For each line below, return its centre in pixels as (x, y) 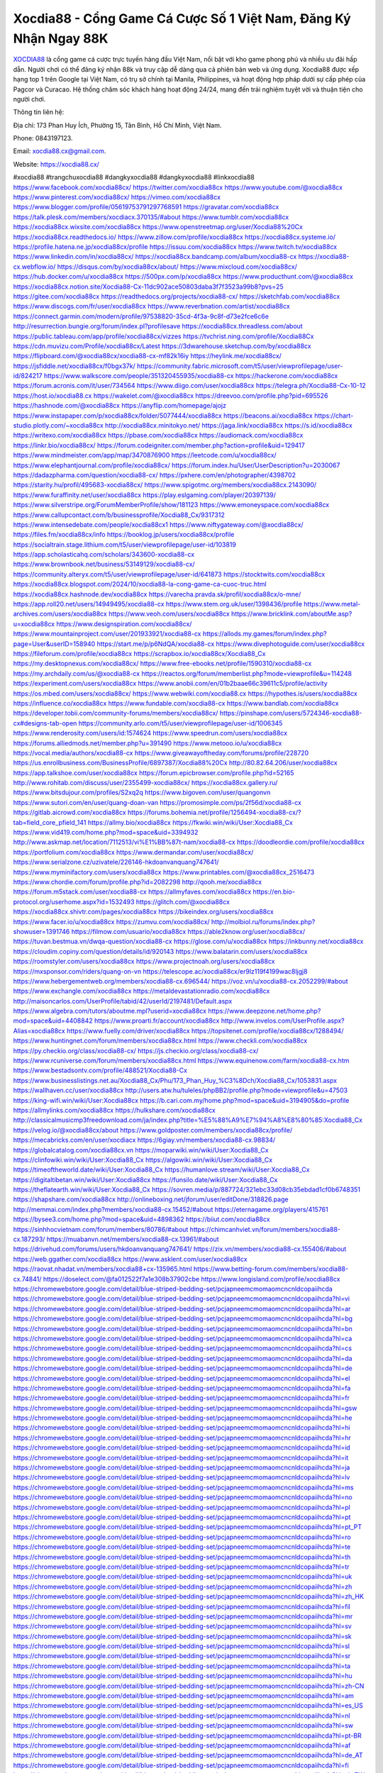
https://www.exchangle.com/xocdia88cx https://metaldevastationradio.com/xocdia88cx (141, 991)
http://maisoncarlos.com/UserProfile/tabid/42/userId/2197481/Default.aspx (123, 1001)
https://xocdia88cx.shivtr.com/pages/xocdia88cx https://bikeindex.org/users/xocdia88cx (144, 912)
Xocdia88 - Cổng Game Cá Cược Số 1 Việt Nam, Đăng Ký (182, 18)
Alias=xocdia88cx (39, 1030)
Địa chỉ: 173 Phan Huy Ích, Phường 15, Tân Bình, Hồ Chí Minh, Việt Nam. (117, 125)
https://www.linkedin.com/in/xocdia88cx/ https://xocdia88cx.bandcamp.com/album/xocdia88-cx (155, 257)
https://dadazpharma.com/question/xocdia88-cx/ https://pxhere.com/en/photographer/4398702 (154, 474)
